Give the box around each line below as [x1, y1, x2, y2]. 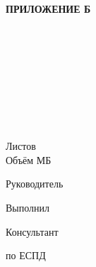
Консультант [6, 224, 59, 239]
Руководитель [6, 176, 64, 191]
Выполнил [6, 200, 50, 214]
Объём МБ [6, 152, 52, 167]
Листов [6, 138, 36, 153]
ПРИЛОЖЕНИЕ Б [6, 1, 91, 16]
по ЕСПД [6, 248, 46, 263]
